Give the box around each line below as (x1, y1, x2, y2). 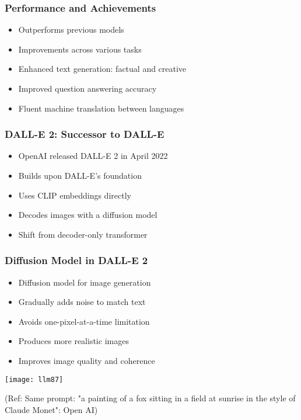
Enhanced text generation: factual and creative (18, 63, 187, 75)
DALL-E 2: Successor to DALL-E (5, 127, 164, 141)
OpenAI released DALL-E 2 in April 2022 (18, 150, 168, 162)
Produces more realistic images (18, 335, 129, 347)
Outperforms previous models (18, 23, 124, 36)
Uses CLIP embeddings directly (18, 189, 131, 201)
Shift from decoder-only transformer (18, 228, 148, 240)
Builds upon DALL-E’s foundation (18, 169, 142, 181)
